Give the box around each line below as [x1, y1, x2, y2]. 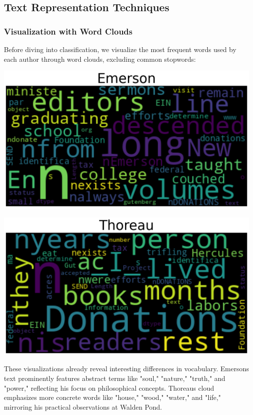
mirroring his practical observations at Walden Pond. [4, 401, 162, 412]
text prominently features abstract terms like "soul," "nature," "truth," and [4, 373, 226, 383]
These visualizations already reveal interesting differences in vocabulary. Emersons [4, 363, 249, 374]
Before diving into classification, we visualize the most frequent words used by [4, 44, 236, 54]
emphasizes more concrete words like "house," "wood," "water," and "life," [4, 392, 221, 402]
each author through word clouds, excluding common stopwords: [4, 54, 196, 64]
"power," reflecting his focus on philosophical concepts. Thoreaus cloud [4, 382, 215, 393]
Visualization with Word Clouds [4, 25, 133, 37]
